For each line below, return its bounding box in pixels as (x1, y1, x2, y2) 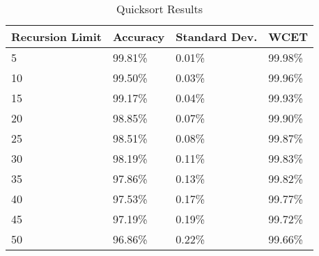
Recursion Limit (11, 29, 102, 45)
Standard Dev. (176, 29, 258, 45)
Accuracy (112, 29, 165, 45)
